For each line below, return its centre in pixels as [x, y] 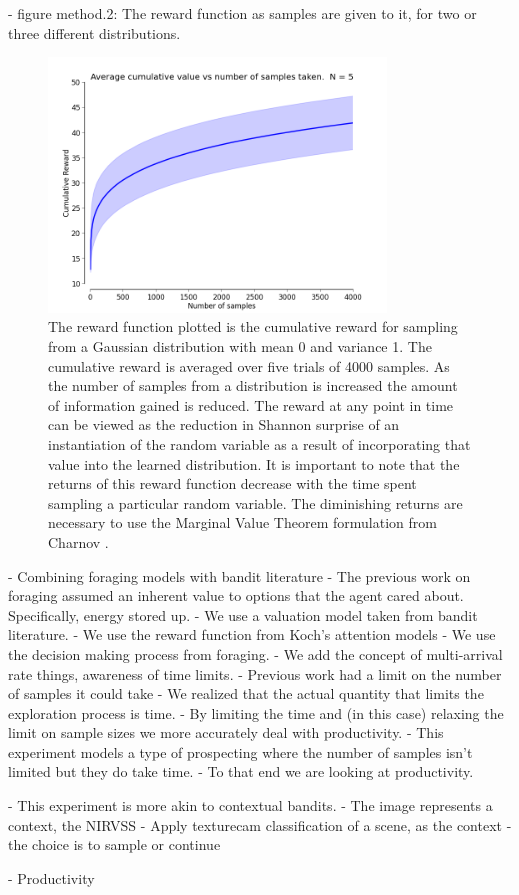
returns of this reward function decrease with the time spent [232, 483]
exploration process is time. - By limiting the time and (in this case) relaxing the [256, 712]
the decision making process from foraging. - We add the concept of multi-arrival [255, 653]
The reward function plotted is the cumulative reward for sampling [253, 326]
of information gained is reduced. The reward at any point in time [251, 404]
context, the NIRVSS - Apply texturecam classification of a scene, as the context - [260, 824]
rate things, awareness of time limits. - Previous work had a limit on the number [255, 673]
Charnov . [78, 541]
